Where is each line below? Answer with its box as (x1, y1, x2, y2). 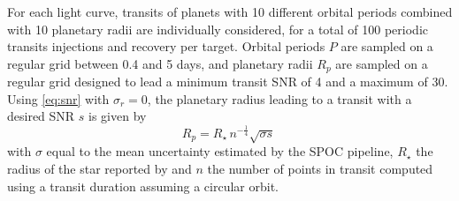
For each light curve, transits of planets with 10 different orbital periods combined (7, 3, 453, 20)
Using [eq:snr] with (7, 89, 110, 108)
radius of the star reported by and (7, 159, 192, 177)
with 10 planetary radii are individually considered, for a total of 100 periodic (7, 19, 428, 38)
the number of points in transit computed (207, 159, 433, 177)
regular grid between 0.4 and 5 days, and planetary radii (7, 54, 313, 72)
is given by (88, 107, 147, 125)
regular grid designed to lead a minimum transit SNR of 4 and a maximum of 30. (7, 72, 448, 91)
